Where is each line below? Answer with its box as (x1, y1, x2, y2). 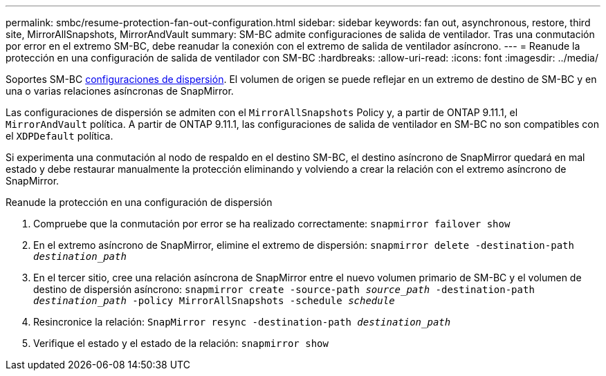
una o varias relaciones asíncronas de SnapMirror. (6, 85, 234, 97)
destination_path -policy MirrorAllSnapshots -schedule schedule (33, 295, 395, 306)
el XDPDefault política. (6, 130, 113, 142)
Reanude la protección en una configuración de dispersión (6, 196, 273, 208)
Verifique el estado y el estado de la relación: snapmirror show (33, 337, 329, 349)
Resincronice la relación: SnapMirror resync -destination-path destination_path (33, 316, 451, 328)
